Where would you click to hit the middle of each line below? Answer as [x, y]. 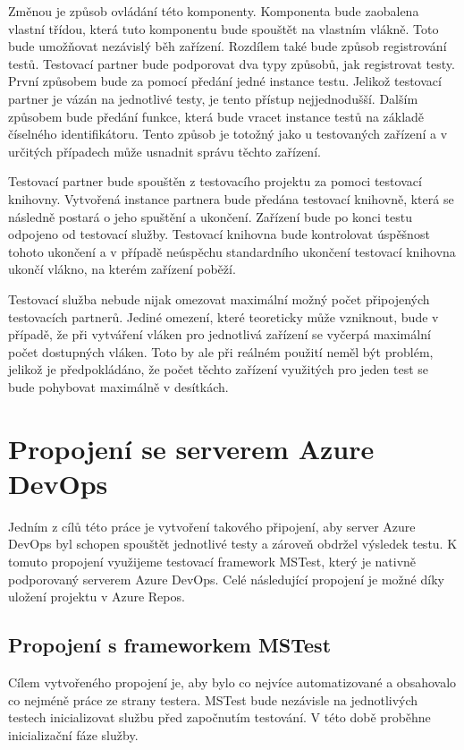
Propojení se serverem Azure [191, 448]
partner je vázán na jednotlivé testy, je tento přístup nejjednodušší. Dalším [213, 98]
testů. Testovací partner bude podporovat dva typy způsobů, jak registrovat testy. [232, 63]
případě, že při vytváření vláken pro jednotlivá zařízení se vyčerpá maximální [219, 334]
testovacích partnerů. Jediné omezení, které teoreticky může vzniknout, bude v [224, 316]
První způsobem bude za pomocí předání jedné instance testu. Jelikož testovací [225, 81]
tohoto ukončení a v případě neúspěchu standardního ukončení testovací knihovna [232, 251]
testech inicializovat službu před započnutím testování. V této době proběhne [219, 717]
